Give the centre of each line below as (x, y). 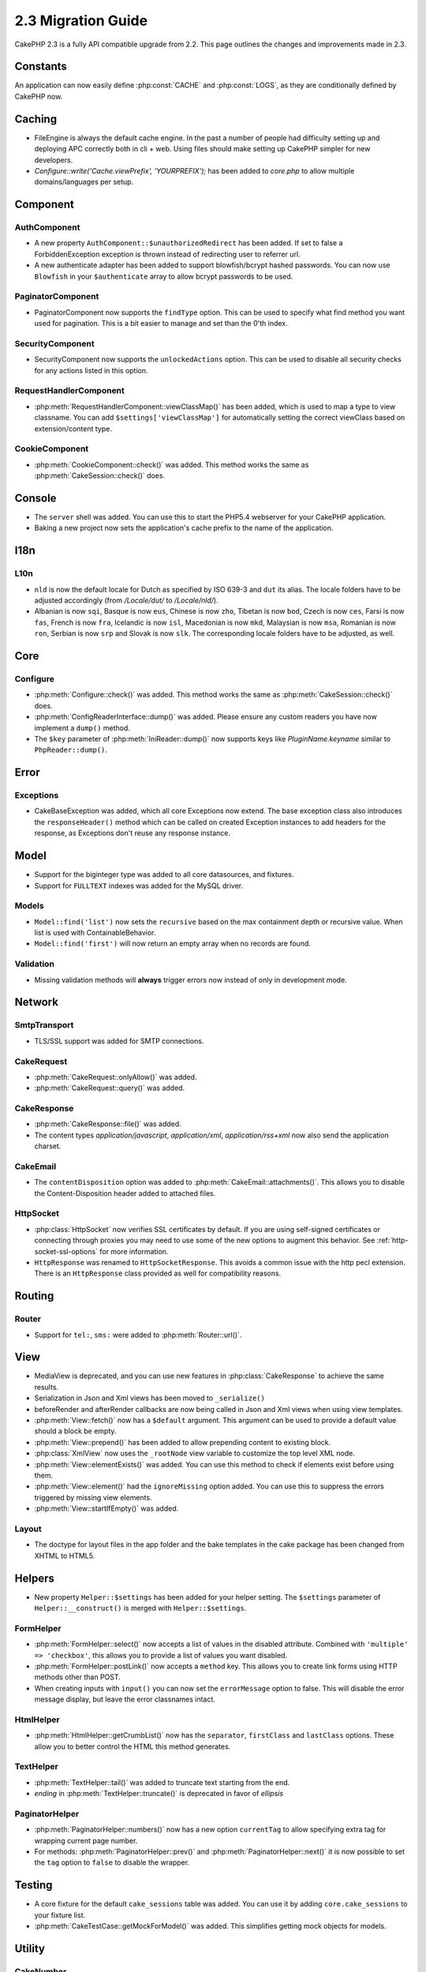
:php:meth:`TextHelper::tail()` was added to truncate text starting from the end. (162, 1782)
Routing (34, 1296)
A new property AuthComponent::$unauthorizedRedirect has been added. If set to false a (189, 243)
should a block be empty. (75, 1431)
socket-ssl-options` (66, 1251)
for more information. (134, 1251)
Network (37, 1002)
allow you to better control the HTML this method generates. (133, 1746)
